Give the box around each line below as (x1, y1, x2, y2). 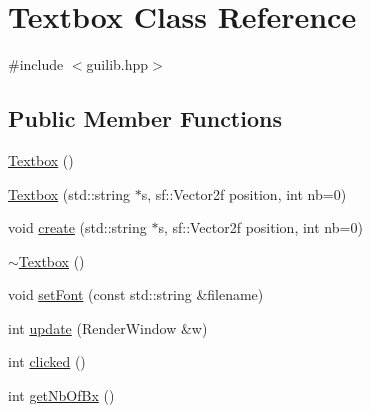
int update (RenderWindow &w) (8, 317, 208, 338)
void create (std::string (8, 217, 147, 238)
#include (8, 54, 64, 75)
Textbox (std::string (8, 183, 130, 204)
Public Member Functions (8, 103, 282, 134)
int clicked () (8, 351, 86, 372)
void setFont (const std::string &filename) (8, 284, 264, 305)
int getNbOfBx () (8, 385, 115, 406)
